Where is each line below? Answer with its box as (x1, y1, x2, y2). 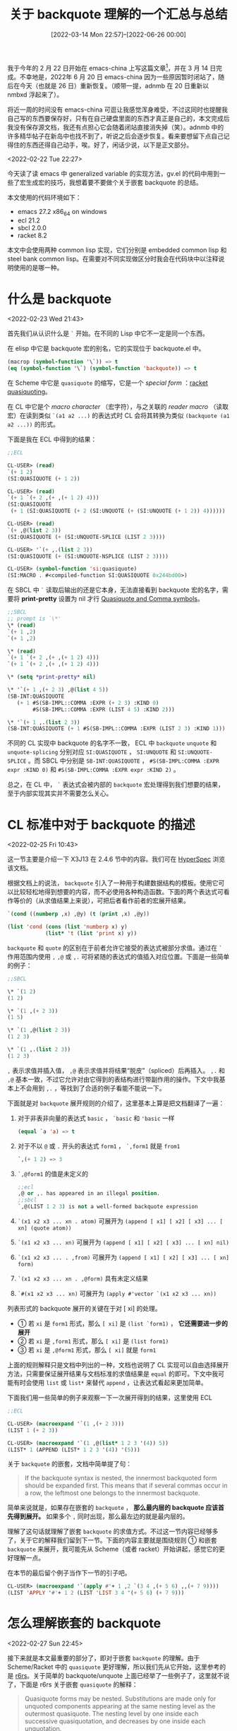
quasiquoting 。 (7, 388, 51, 396)
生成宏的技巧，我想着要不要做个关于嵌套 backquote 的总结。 (25, 178, 202, 186)
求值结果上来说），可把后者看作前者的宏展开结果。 (44, 896, 190, 905)
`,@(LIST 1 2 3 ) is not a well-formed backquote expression (17, 1203, 198, 1210)
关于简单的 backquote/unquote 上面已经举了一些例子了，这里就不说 (32, 1672, 230, 1680)
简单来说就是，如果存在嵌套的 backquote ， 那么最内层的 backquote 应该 (7, 1504, 219, 1512)
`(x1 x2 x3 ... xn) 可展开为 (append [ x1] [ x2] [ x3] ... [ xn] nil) (17, 1238, 229, 1247)
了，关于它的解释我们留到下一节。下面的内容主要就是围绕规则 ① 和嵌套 (7, 1536, 217, 1545)
